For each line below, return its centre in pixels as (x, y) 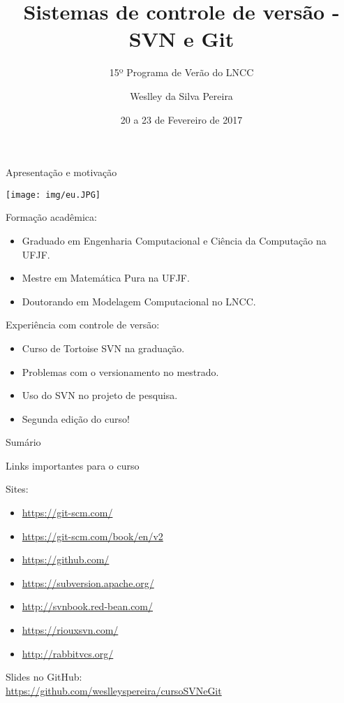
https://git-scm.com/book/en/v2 (92, 536)
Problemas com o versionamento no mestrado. (120, 371)
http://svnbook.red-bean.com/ (88, 606)
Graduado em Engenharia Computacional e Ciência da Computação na (174, 240)
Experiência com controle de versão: (83, 325)
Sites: (17, 489)
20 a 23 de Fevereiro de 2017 (181, 119)
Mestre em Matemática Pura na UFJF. (106, 278)
